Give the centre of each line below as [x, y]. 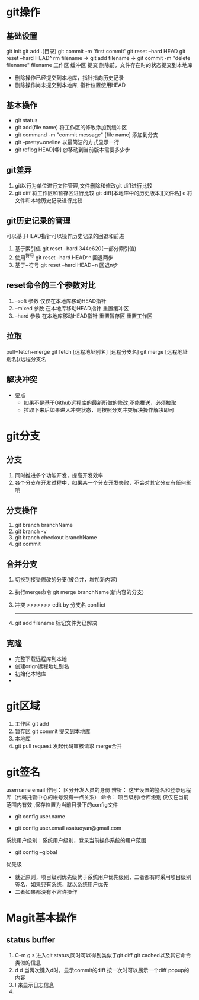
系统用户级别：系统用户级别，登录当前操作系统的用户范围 [76, 840]
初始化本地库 [30, 674]
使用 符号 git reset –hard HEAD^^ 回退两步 [64, 257]
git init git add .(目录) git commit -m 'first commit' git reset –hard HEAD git [96, 51]
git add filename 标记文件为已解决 [56, 623]
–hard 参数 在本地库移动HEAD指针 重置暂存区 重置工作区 [84, 316]
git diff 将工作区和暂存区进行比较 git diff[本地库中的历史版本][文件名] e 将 [103, 193]
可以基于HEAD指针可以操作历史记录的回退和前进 [65, 236]
